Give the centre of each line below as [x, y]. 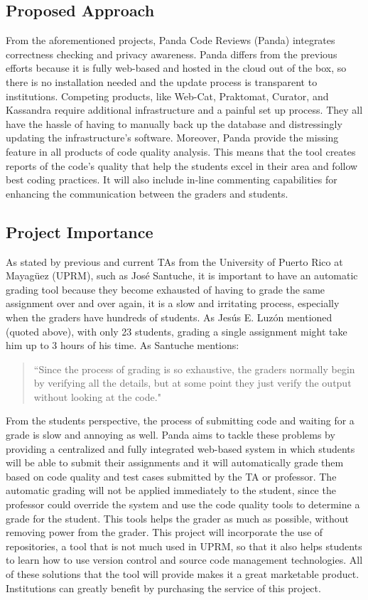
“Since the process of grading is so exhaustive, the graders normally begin [194, 369]
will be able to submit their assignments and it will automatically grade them [175, 462]
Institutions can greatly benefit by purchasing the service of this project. [163, 588]
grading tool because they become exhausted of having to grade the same [166, 289]
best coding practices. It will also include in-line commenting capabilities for [172, 180]
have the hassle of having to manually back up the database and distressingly [174, 123]
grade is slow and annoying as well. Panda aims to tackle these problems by [171, 435]
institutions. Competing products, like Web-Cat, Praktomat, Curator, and [167, 96]
